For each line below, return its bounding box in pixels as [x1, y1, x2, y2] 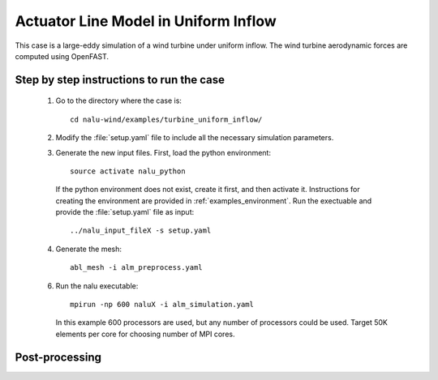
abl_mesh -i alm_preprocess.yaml [70, 263, 203, 272]
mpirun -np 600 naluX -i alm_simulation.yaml [70, 300, 255, 310]
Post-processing [15, 350, 101, 364]
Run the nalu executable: [55, 280, 139, 291]
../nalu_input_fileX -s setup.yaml [70, 226, 212, 235]
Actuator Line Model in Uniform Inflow [15, 12, 277, 30]
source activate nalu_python [70, 166, 186, 176]
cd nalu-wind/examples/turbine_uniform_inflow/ [70, 114, 263, 124]
